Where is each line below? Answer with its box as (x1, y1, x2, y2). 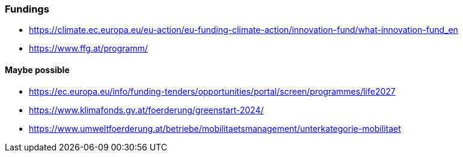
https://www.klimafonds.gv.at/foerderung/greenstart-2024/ (29, 104, 264, 115)
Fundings (5, 3, 49, 15)
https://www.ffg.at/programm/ (29, 43, 148, 54)
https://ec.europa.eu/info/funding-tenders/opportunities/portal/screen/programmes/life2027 (29, 86, 396, 96)
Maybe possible (5, 64, 70, 75)
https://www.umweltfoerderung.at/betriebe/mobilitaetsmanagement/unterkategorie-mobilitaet (29, 123, 401, 134)
